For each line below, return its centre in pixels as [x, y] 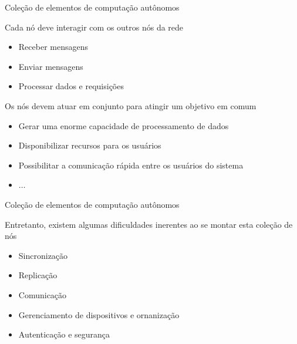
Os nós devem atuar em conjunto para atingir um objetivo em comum [131, 105]
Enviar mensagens [51, 66]
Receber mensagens [53, 47]
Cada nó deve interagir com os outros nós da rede [94, 27]
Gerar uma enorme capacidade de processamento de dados [124, 125]
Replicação [38, 275]
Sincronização [43, 255]
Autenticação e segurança [64, 334]
